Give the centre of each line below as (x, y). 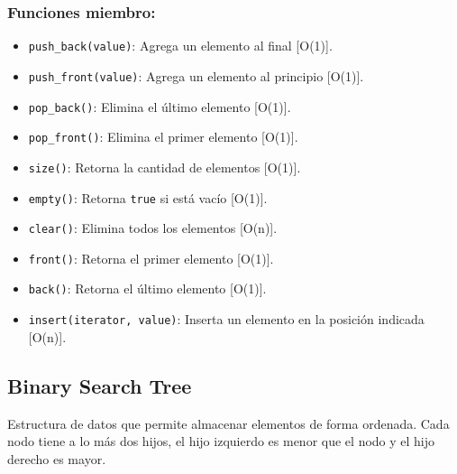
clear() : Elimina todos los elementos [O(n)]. (153, 228)
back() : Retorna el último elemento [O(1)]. (147, 288)
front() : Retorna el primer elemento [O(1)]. (151, 258)
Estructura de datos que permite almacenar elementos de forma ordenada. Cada (228, 423)
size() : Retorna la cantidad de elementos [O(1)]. (165, 167)
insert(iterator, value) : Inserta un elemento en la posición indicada (226, 319)
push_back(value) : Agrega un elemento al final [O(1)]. (180, 46)
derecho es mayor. (57, 458)
